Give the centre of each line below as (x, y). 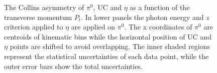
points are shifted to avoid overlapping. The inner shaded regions (110, 46)
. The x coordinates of (158, 27)
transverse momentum (38, 17)
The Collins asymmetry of (44, 7)
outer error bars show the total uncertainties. (73, 66)
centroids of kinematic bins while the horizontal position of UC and (108, 36)
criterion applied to (34, 27)
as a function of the (160, 7)
